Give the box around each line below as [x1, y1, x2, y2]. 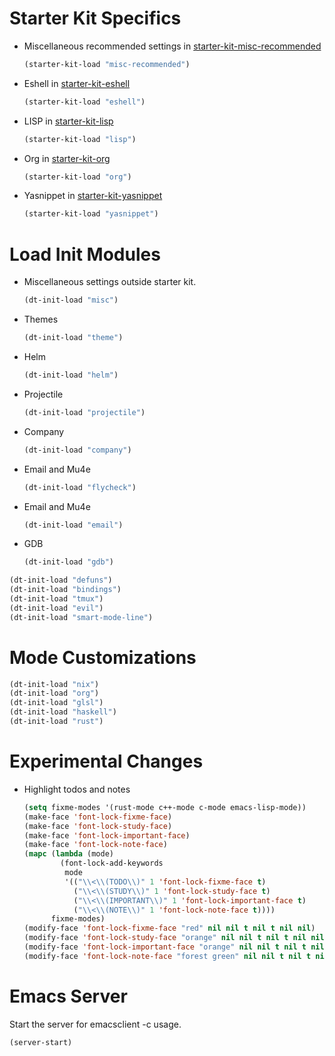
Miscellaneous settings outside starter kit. [23, 276, 197, 288]
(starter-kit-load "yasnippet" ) [23, 209, 159, 219]
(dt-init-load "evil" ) [9, 603, 104, 613]
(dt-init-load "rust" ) [9, 717, 104, 727]
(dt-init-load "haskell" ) [9, 707, 117, 717]
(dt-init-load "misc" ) [23, 295, 119, 306]
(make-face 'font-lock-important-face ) [23, 830, 191, 841]
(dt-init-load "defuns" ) [9, 575, 113, 586]
